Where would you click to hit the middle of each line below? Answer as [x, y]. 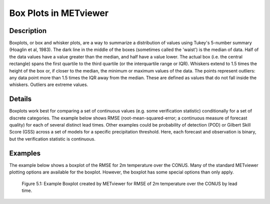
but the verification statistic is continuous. [52, 139]
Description [28, 31]
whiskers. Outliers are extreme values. [49, 84]
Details [20, 99]
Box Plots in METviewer [59, 13]
